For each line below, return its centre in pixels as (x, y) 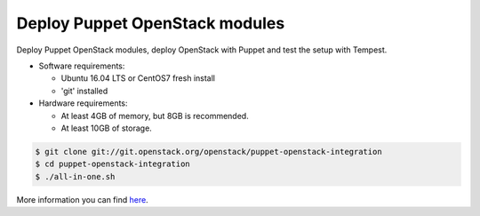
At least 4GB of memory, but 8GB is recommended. (155, 116)
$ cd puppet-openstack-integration (112, 164)
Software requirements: (82, 66)
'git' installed (84, 91)
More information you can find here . (82, 199)
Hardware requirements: (83, 103)
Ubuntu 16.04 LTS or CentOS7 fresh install (138, 78)
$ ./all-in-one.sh (75, 176)
